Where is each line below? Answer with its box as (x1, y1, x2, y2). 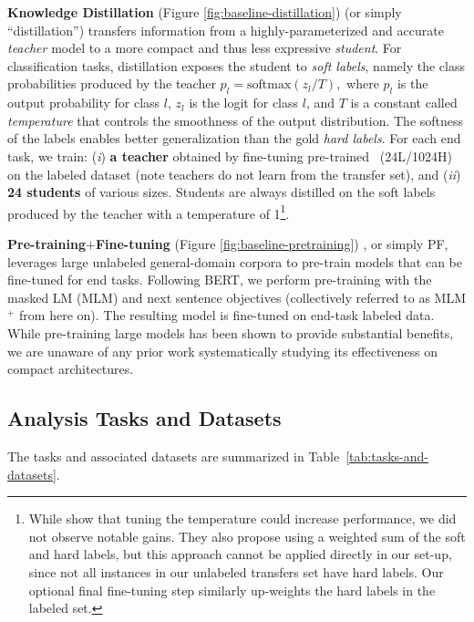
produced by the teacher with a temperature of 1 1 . (7, 201, 290, 223)
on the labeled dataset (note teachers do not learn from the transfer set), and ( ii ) (7, 164, 461, 183)
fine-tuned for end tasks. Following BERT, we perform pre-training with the (7, 270, 432, 289)
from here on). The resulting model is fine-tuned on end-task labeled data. (19, 306, 435, 325)
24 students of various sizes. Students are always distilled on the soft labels (7, 182, 436, 202)
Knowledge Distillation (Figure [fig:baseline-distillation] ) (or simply (7, 3, 402, 21)
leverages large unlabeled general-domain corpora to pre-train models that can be (7, 252, 462, 271)
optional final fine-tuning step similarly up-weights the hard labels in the (28, 580, 436, 599)
